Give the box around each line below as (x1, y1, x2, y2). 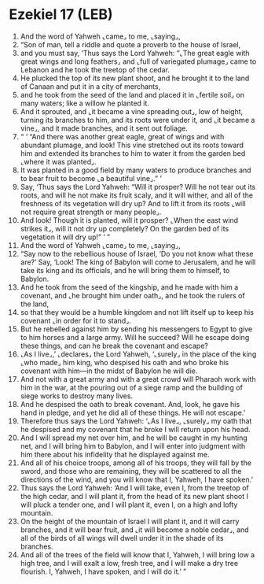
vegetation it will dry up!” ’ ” (20, 232, 111, 242)
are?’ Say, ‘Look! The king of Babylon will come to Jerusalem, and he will (20, 257, 256, 267)
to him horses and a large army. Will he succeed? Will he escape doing (20, 332, 250, 342)
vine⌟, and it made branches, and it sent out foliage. (20, 124, 188, 133)
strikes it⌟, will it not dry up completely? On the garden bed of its (20, 224, 229, 233)
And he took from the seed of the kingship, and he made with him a (20, 282, 239, 292)
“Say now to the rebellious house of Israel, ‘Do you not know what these (20, 249, 254, 258)
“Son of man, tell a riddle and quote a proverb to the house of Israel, (20, 39, 241, 49)
